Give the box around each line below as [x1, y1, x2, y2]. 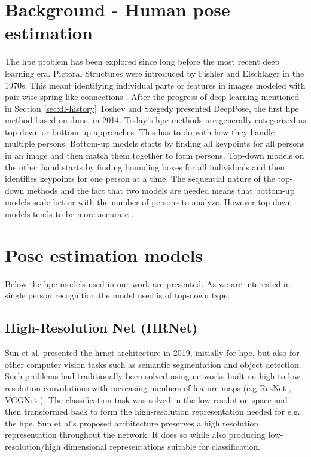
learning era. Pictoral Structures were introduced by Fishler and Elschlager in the [5, 66, 304, 79]
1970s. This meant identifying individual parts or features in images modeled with [5, 78, 306, 91]
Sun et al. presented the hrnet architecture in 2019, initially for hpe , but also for [5, 346, 300, 359]
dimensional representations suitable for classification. [63, 440, 260, 452]
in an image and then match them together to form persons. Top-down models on [5, 149, 304, 162]
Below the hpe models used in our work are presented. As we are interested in [5, 277, 291, 290]
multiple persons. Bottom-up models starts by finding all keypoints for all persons [5, 137, 305, 150]
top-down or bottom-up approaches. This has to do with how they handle [5, 125, 275, 138]
